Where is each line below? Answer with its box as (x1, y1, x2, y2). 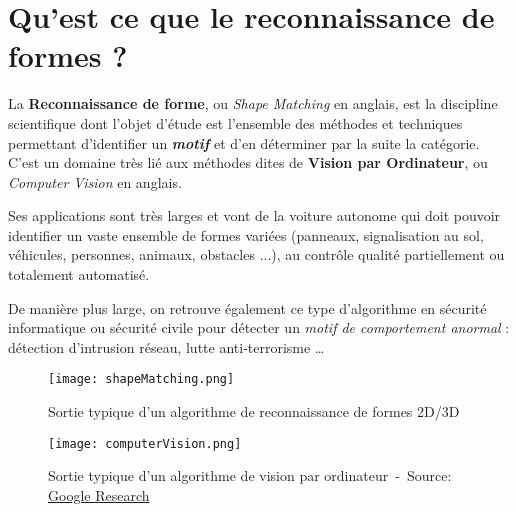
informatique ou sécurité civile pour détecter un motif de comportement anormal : (8, 317, 510, 338)
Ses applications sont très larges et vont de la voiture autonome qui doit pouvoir (8, 205, 501, 226)
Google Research (48, 484, 150, 505)
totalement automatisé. (8, 264, 150, 285)
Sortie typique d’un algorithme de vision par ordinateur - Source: (48, 465, 452, 486)
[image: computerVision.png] (48, 436, 242, 451)
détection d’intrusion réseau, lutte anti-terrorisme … (8, 336, 325, 357)
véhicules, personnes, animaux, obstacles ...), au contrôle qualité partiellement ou (8, 244, 505, 265)
